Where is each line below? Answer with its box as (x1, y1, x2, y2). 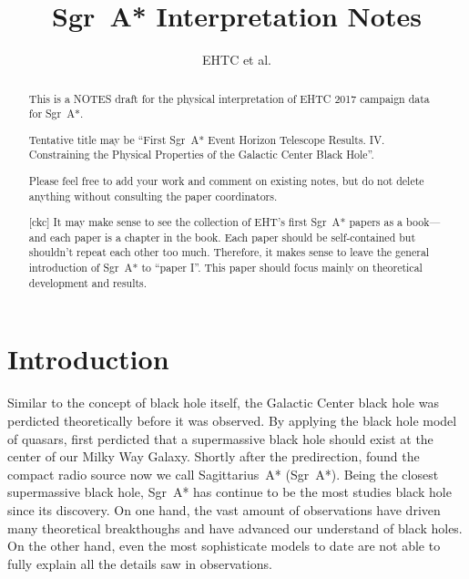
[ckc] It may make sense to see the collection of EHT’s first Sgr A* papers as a (28, 214, 403, 230)
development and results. (28, 274, 148, 290)
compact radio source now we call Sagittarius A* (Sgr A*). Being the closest (7, 464, 439, 483)
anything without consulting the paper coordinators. (28, 188, 278, 203)
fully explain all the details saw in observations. (7, 553, 272, 573)
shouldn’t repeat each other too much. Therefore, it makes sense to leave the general (28, 244, 430, 260)
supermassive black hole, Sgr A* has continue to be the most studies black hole (7, 482, 452, 501)
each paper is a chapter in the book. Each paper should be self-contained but (49, 229, 416, 244)
